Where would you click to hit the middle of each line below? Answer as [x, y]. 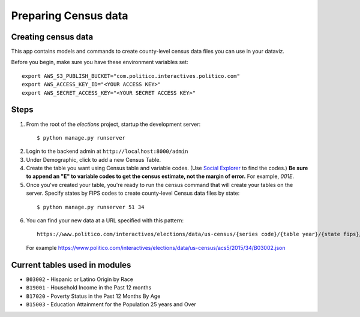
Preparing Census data [70, 16]
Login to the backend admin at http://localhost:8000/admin [107, 151]
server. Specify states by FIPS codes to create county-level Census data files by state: [133, 193]
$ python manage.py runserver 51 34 [91, 207]
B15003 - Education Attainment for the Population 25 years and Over [111, 304]
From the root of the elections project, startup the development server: [113, 124]
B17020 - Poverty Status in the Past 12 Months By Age [93, 296]
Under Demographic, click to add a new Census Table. [94, 159]
